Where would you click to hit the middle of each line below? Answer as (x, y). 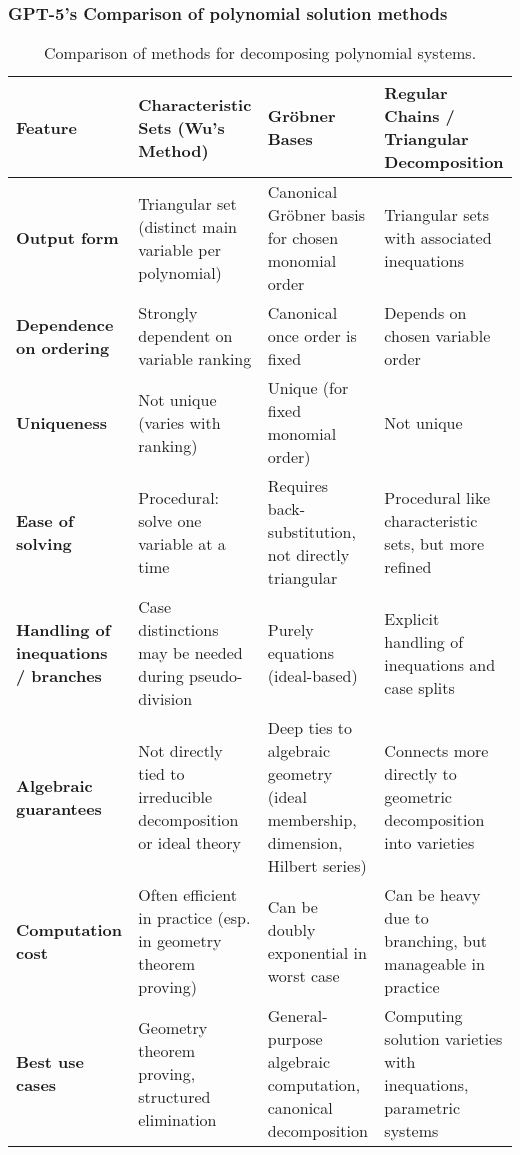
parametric (422, 1108)
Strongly (168, 313)
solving (44, 543)
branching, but (436, 941)
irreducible (175, 797)
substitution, (311, 532)
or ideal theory (190, 843)
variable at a (182, 543)
